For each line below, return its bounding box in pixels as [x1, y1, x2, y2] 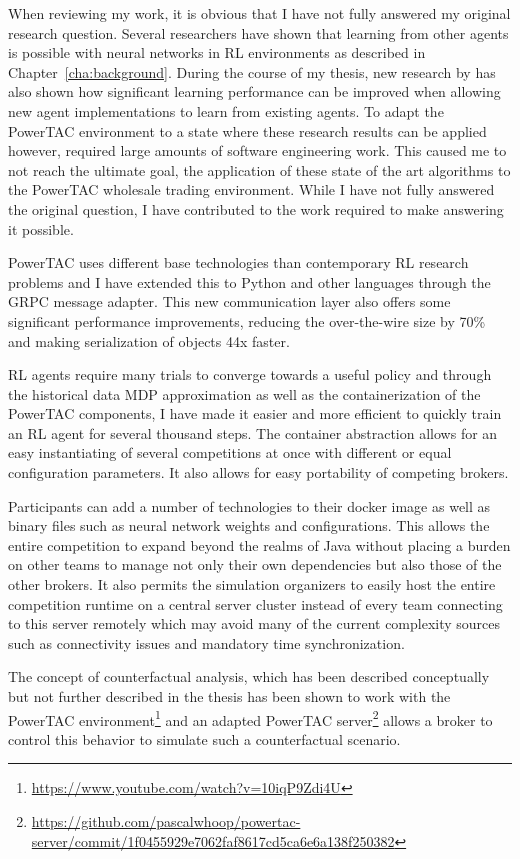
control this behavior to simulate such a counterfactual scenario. [8, 728, 401, 749]
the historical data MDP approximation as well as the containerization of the [8, 383, 481, 404]
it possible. [8, 218, 74, 239]
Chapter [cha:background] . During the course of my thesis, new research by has [8, 61, 496, 82]
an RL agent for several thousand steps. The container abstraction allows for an [8, 422, 498, 443]
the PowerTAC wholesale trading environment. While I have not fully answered [8, 179, 495, 200]
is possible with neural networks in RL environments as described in [8, 42, 426, 63]
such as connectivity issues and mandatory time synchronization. [8, 632, 405, 653]
